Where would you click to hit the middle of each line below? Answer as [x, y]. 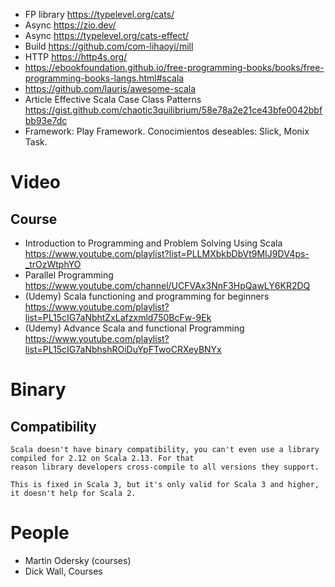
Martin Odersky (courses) [78, 560]
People [40, 533]
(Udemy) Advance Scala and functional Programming [134, 328]
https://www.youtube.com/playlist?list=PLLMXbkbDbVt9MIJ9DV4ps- [167, 253]
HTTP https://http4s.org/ [76, 57]
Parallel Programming [69, 275]
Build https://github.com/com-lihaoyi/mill [109, 46]
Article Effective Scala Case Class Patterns [113, 99]
